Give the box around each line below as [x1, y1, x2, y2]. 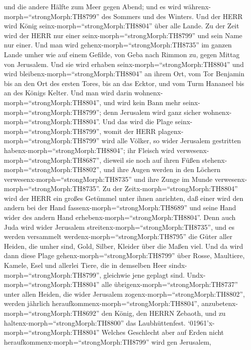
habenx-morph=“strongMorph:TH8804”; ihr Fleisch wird [4, 145, 175, 155]
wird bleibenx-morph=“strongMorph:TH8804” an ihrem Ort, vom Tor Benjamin [4, 68, 245, 79]
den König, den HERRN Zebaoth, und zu [102, 308, 226, 318]
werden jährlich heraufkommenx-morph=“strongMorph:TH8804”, [4, 298, 199, 308]
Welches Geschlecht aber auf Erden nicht [102, 327, 224, 337]
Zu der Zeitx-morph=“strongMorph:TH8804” [103, 183, 238, 194]
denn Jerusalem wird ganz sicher [104, 107, 201, 117]
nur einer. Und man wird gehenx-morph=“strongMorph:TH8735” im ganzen [4, 40, 232, 50]
